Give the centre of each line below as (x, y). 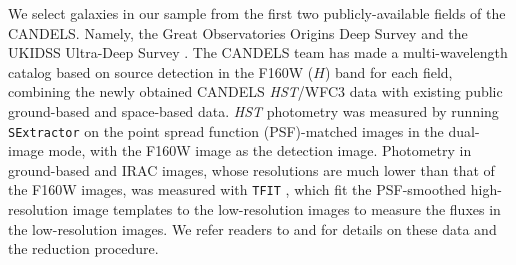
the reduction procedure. (83, 248)
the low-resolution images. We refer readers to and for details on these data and (252, 228)
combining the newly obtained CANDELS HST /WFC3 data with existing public (255, 91)
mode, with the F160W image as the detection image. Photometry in (260, 150)
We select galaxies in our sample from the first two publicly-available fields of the (257, 13)
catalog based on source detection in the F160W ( (161, 71)
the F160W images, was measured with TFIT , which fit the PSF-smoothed (237, 189)
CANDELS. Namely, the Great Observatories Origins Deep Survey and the (238, 32)
